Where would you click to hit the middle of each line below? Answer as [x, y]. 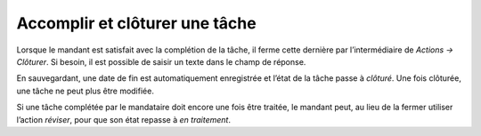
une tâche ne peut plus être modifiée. [86, 91]
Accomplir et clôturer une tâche [137, 23]
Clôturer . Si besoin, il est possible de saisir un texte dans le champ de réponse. [161, 61]
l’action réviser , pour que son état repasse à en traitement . [124, 119]
